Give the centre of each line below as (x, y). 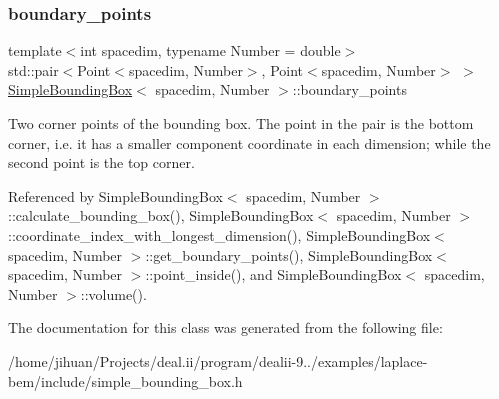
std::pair (33, 69)
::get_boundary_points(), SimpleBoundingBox (289, 254)
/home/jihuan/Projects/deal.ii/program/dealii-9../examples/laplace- (218, 360)
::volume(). (113, 293)
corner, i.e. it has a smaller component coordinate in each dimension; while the (249, 142)
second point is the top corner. (101, 162)
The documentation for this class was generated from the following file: (225, 327)
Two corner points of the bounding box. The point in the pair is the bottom (241, 123)
